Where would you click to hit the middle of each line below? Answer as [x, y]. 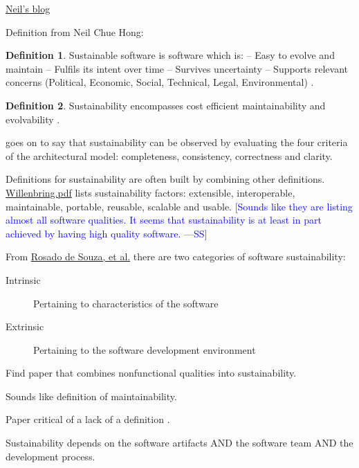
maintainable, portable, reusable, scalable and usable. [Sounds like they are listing [179, 206]
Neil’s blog [28, 8]
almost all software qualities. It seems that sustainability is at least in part [164, 220]
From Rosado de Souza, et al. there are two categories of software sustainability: [176, 256]
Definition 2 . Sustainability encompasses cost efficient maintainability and [166, 105]
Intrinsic [23, 279]
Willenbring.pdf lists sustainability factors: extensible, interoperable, [150, 192]
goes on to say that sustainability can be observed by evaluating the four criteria [177, 142]
